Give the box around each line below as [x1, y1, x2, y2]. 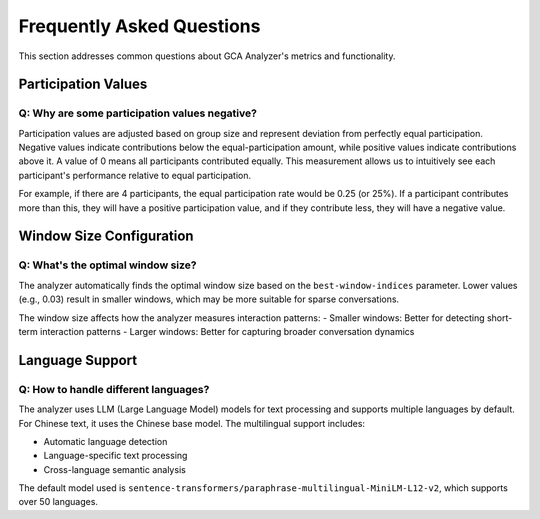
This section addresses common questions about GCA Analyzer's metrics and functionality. [18, 50, 396, 62]
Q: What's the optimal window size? [18, 258, 197, 272]
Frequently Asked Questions [18, 15, 261, 37]
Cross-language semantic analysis [43, 463, 187, 475]
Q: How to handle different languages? [18, 382, 210, 396]
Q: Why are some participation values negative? [18, 106, 257, 120]
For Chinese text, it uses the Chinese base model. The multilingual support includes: [18, 417, 365, 429]
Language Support [18, 351, 138, 369]
